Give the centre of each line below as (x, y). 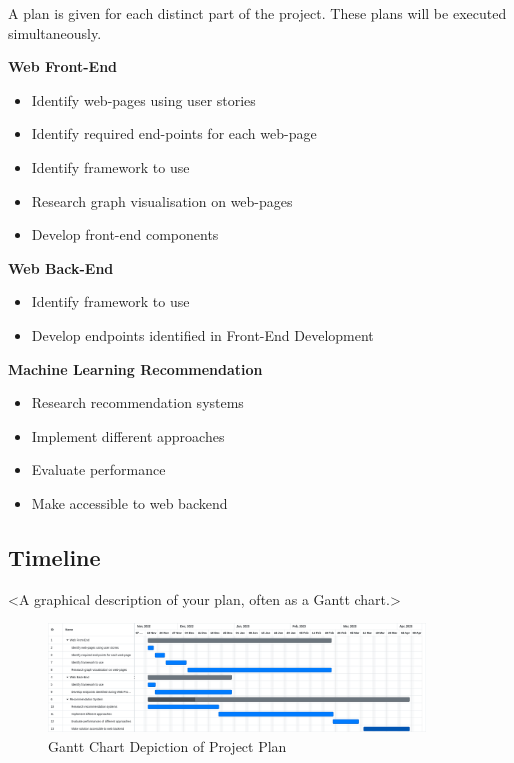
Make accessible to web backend (129, 502)
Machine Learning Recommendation (135, 368)
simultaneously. (55, 32)
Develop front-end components (125, 234)
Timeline (54, 556)
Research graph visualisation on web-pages (162, 200)
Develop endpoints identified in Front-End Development (202, 334)
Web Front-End (63, 66)
